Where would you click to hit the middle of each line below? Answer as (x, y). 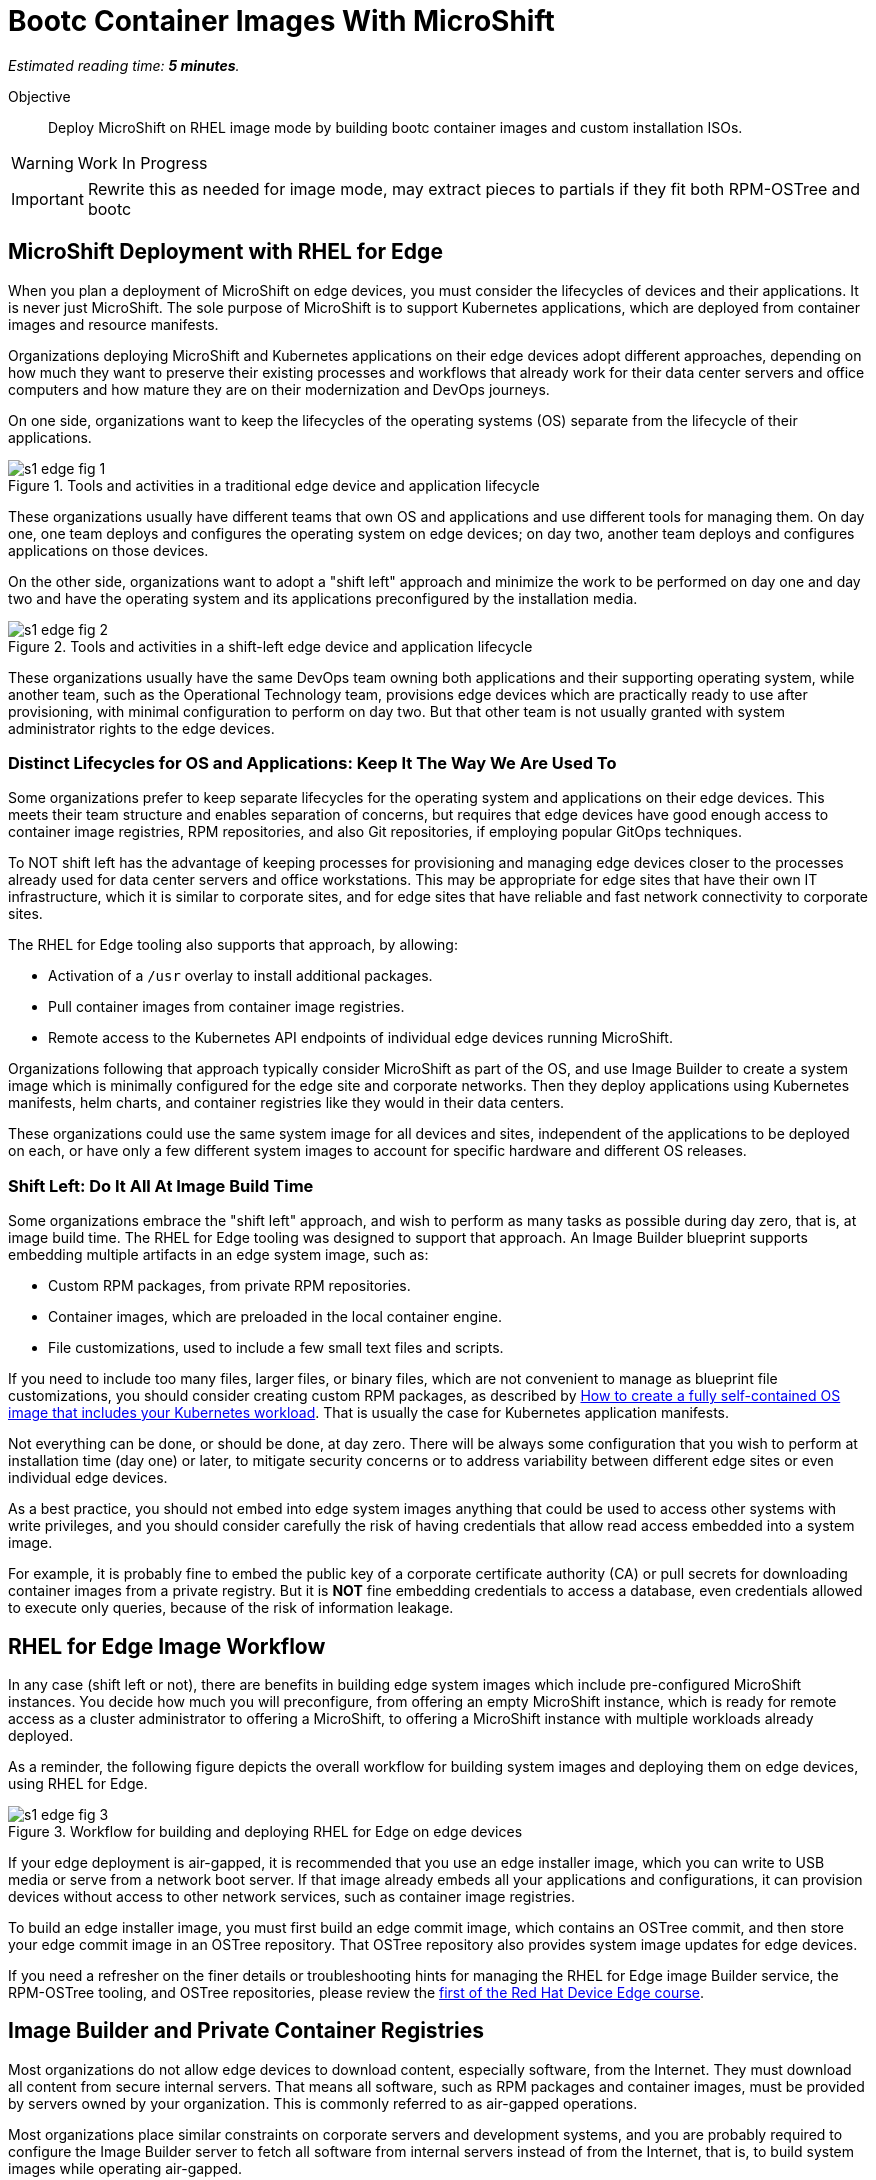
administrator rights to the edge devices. (141, 728)
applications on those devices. (108, 550)
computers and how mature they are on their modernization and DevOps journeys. (279, 389)
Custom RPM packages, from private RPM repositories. (229, 1286)
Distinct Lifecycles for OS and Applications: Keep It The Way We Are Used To (312, 762)
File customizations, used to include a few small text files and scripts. (276, 1348)
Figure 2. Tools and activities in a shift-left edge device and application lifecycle (270, 646)
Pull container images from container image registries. (226, 1007)
